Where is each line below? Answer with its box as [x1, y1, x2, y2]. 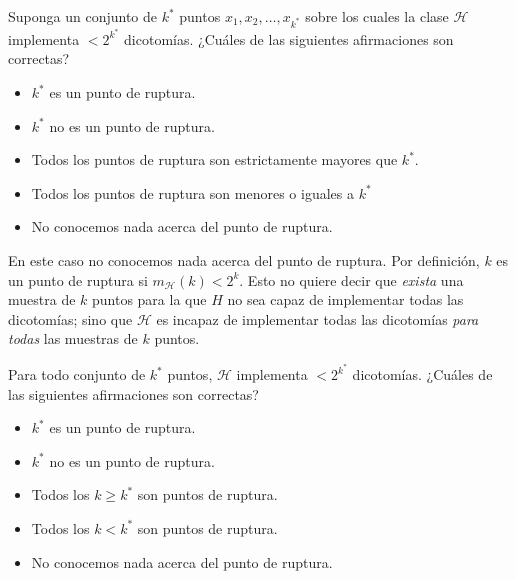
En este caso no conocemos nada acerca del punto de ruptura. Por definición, [8, 249, 480, 270]
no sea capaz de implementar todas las [227, 289, 464, 310]
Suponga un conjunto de [8, 6, 157, 26]
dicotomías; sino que [8, 308, 133, 329]
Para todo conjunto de [8, 364, 146, 384]
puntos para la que [92, 289, 207, 310]
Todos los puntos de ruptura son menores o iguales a [31, 182, 354, 203]
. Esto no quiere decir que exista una [239, 269, 464, 290]
